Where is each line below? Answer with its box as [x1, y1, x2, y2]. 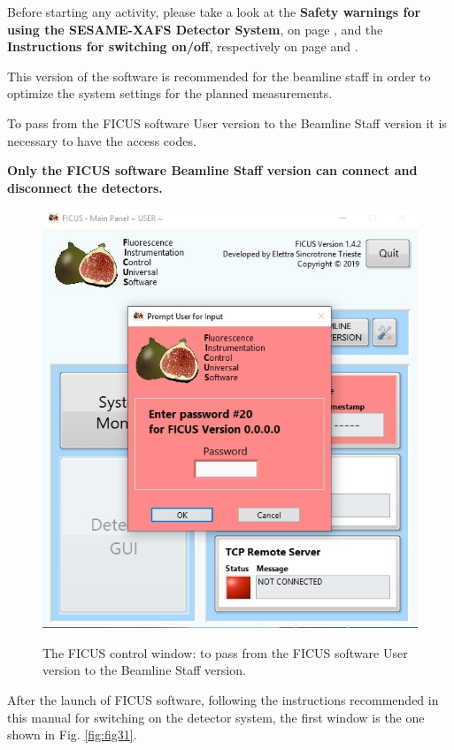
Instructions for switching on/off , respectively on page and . [7, 37, 358, 56]
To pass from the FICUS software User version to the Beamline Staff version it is [7, 113, 447, 132]
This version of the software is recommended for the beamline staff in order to [7, 66, 431, 85]
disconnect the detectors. [7, 178, 163, 196]
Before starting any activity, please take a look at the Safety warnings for [7, 3, 421, 20]
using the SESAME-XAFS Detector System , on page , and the [7, 19, 383, 38]
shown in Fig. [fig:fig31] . [7, 725, 137, 744]
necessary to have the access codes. [7, 131, 196, 149]
